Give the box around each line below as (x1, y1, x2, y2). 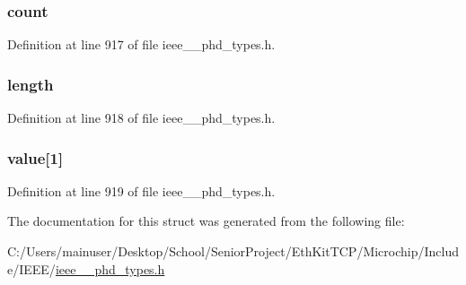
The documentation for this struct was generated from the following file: (7, 212, 405, 230)
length (7, 73, 54, 95)
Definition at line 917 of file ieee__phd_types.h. (7, 35, 276, 54)
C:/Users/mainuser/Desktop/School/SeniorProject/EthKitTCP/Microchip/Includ (7, 242, 460, 261)
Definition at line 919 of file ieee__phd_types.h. (7, 181, 276, 200)
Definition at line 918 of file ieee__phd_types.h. (7, 108, 276, 127)
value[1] (7, 146, 64, 168)
